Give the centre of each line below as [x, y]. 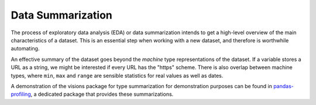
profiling [21, 94]
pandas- [283, 86]
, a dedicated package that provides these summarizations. [102, 94]
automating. [25, 49]
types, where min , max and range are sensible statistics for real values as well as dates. [117, 75]
